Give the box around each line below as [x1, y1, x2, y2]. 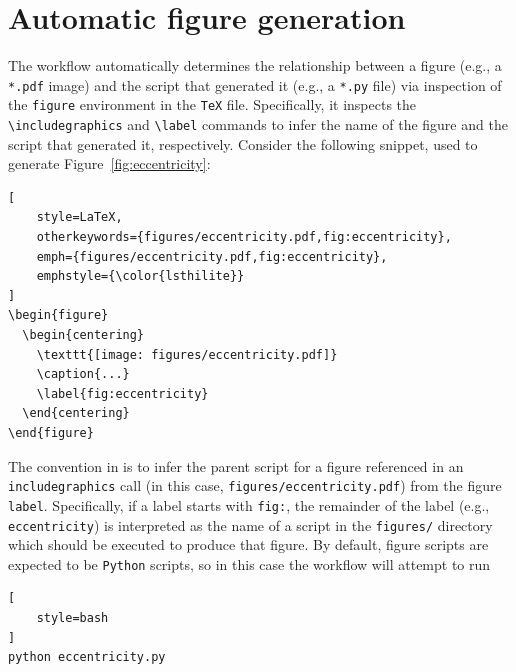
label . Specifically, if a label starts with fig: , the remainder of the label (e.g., [8, 494, 490, 515]
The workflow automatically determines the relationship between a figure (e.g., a [8, 55, 502, 76]
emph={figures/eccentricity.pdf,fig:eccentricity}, [36, 249, 388, 264]
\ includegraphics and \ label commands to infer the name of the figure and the [8, 114, 508, 135]
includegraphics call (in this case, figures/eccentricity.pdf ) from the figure [8, 475, 502, 496]
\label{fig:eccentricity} [36, 386, 209, 401]
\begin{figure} [8, 308, 109, 323]
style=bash [36, 611, 109, 625]
